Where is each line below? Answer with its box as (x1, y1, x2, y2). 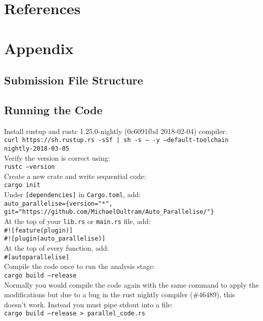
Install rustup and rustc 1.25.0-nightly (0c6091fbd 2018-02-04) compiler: (4, 125, 227, 136)
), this (216, 289, 235, 300)
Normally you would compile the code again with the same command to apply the (4, 279, 259, 290)
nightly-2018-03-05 (4, 145, 69, 152)
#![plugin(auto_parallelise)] (4, 235, 106, 243)
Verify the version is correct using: (4, 152, 110, 163)
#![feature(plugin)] (4, 226, 73, 234)
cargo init (4, 181, 40, 189)
